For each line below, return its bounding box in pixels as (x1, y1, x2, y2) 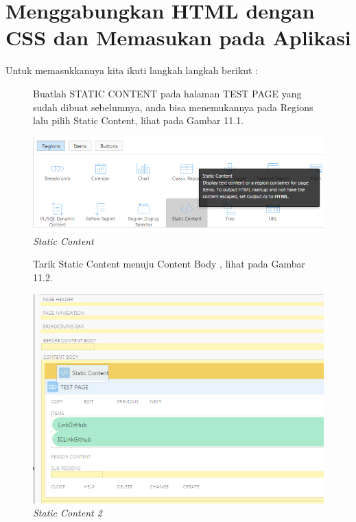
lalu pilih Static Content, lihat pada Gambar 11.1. (33, 113, 244, 128)
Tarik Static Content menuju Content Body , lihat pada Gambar (33, 257, 306, 271)
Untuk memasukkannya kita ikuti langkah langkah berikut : (5, 63, 259, 78)
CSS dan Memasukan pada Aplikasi (5, 23, 351, 51)
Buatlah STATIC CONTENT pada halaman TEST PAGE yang (33, 86, 302, 100)
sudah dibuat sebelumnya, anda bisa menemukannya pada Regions (33, 99, 313, 114)
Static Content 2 (33, 506, 102, 520)
